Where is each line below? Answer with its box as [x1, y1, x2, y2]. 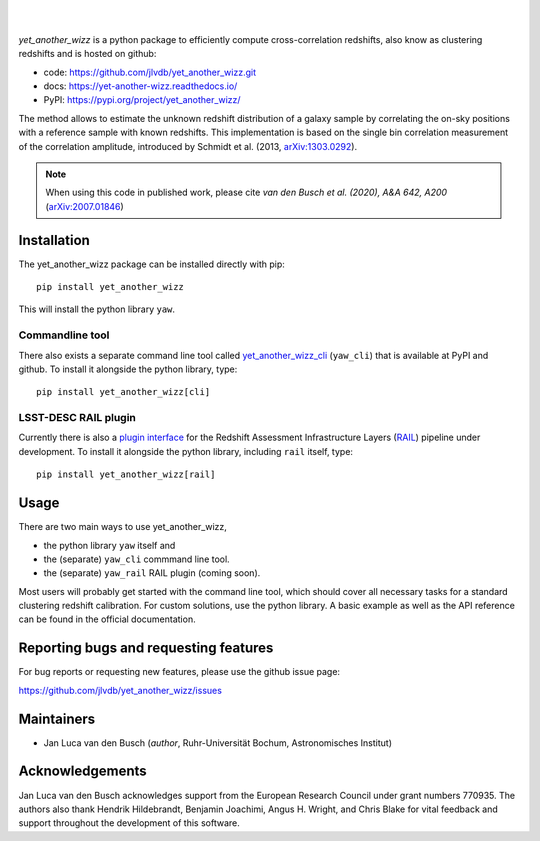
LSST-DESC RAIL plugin [18, 411, 137, 425]
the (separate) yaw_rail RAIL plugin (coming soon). [43, 567, 261, 579]
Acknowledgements [18, 763, 147, 780]
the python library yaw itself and [43, 539, 176, 551]
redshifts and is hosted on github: [18, 48, 157, 60]
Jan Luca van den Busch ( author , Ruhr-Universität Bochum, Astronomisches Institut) [43, 736, 393, 749]
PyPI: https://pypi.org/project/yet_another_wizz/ [43, 94, 241, 106]
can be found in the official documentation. [18, 613, 196, 625]
